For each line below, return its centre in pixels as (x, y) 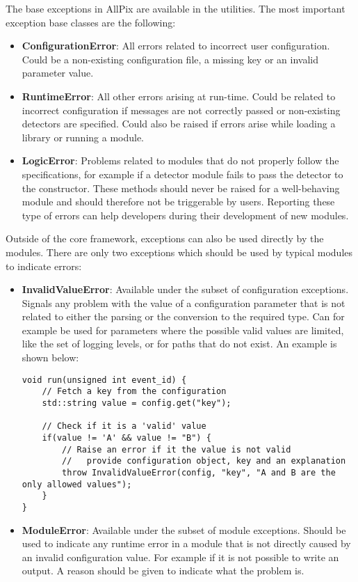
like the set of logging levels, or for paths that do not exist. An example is (179, 344)
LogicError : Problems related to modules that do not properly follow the (180, 160)
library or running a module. (83, 137)
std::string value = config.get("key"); (137, 403)
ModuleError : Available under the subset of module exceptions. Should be (184, 529)
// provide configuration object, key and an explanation (204, 461)
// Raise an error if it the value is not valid (177, 449)
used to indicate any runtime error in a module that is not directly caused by (186, 543)
